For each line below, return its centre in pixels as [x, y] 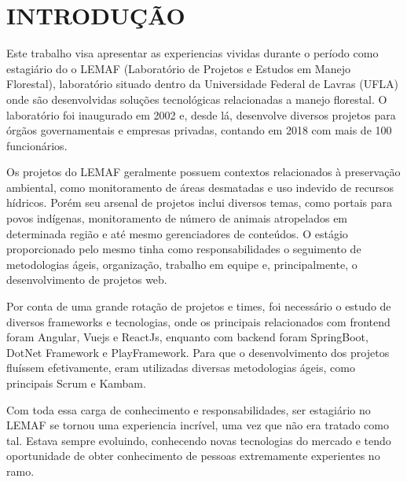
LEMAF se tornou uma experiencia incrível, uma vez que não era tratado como [198, 425]
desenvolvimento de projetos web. [87, 280]
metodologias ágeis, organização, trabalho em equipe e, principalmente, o [182, 264]
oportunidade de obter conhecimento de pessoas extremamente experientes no [193, 456]
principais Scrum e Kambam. [76, 383]
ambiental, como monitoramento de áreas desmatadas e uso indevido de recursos [200, 187]
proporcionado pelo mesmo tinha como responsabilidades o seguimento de [184, 249]
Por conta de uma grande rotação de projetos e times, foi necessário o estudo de [199, 306]
